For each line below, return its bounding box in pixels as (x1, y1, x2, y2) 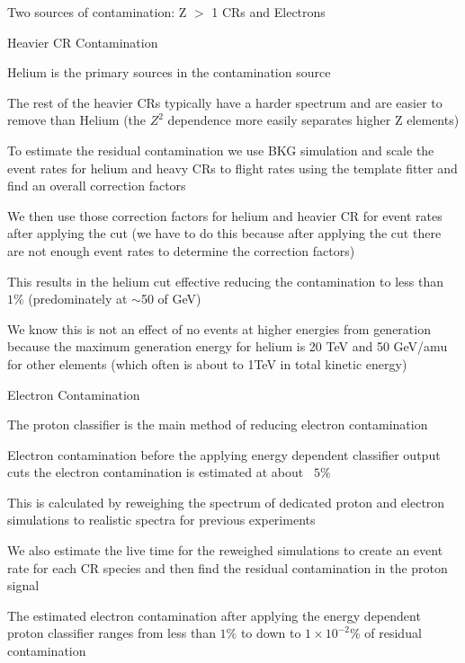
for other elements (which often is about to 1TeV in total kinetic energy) (7, 354, 407, 373)
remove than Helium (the (7, 110, 147, 129)
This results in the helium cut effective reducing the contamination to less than (7, 271, 443, 290)
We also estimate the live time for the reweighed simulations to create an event (7, 541, 443, 560)
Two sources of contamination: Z (7, 3, 187, 21)
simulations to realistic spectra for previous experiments (7, 510, 316, 529)
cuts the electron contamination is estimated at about (7, 463, 304, 482)
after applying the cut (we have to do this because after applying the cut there (7, 224, 442, 243)
